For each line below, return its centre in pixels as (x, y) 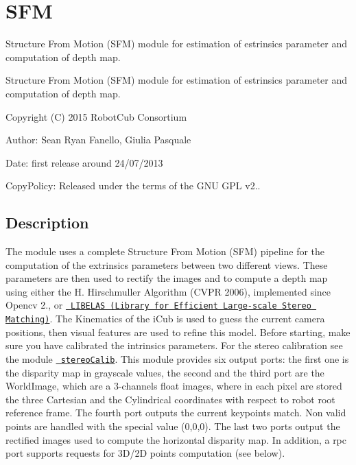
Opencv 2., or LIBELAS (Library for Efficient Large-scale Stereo (158, 305)
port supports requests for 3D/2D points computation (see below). (145, 453)
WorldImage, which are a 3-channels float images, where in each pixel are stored (174, 386)
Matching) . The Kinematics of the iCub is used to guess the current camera (165, 319)
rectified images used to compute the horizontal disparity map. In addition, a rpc (176, 439)
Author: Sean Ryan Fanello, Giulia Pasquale (98, 140)
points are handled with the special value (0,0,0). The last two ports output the (173, 426)
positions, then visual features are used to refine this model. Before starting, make (178, 332)
